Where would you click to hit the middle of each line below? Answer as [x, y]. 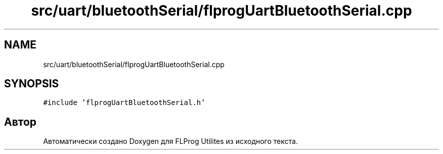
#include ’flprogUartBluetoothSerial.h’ [124, 103]
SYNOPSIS [32, 84]
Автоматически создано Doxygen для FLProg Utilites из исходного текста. [170, 141]
